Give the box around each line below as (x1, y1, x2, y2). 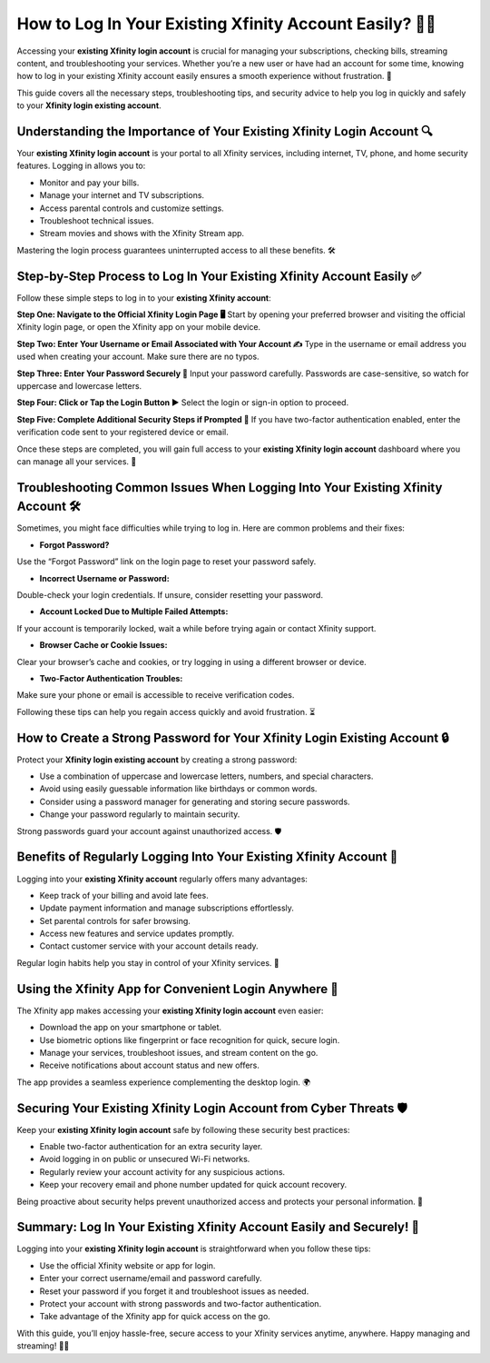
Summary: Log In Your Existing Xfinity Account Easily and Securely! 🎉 (16, 1219, 420, 1235)
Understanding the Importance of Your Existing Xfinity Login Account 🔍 (16, 124, 433, 139)
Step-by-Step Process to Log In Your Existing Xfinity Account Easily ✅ (16, 268, 422, 284)
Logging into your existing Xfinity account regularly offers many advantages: (16, 873, 309, 884)
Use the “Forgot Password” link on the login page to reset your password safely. (16, 556, 317, 567)
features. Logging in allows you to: (16, 160, 146, 172)
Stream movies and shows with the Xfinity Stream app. (39, 228, 245, 239)
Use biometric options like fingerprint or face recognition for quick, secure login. (39, 1034, 340, 1045)
